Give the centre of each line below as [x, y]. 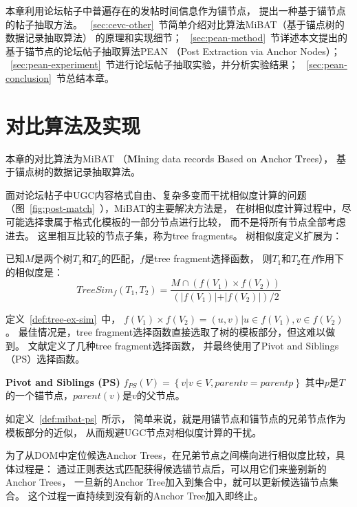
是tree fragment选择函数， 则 [208, 258]
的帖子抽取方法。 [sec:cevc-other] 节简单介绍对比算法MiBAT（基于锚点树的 [175, 24]
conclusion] [29, 77]
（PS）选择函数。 [45, 359]
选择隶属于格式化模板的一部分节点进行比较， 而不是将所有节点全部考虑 [185, 222]
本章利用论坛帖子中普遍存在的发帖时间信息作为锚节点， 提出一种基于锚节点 [176, 10]
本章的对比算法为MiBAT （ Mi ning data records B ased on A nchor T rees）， [170, 158]
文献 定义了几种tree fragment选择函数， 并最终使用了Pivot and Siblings [183, 345]
